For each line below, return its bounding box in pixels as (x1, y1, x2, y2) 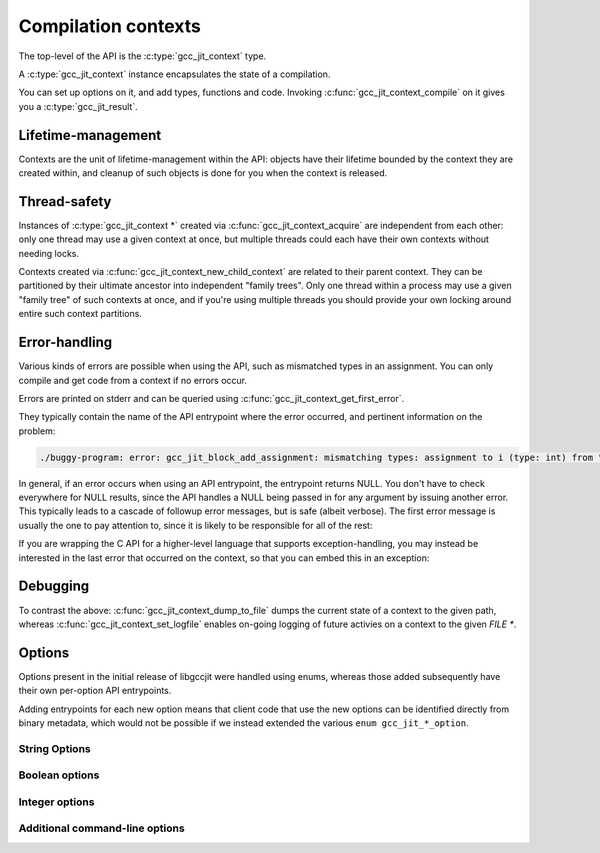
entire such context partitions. (18, 308, 142, 320)
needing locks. (18, 247, 80, 259)
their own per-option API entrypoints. (18, 685, 172, 697)
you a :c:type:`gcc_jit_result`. (18, 100, 139, 112)
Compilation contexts (18, 15, 202, 37)
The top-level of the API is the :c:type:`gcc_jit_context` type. (18, 50, 267, 62)
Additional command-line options (18, 821, 185, 835)
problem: (18, 425, 56, 437)
